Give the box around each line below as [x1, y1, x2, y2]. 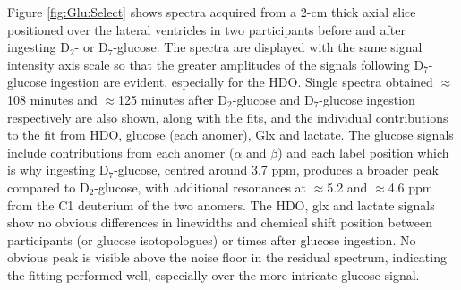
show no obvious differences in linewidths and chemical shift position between [7, 213, 432, 232]
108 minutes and [7, 90, 98, 108]
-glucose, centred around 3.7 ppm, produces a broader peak [114, 160, 440, 179]
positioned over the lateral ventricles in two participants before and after [7, 20, 406, 38]
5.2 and [327, 177, 368, 196]
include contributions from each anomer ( [7, 142, 235, 161]
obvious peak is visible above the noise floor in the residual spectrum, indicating [7, 248, 447, 267]
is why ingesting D [7, 160, 109, 179]
